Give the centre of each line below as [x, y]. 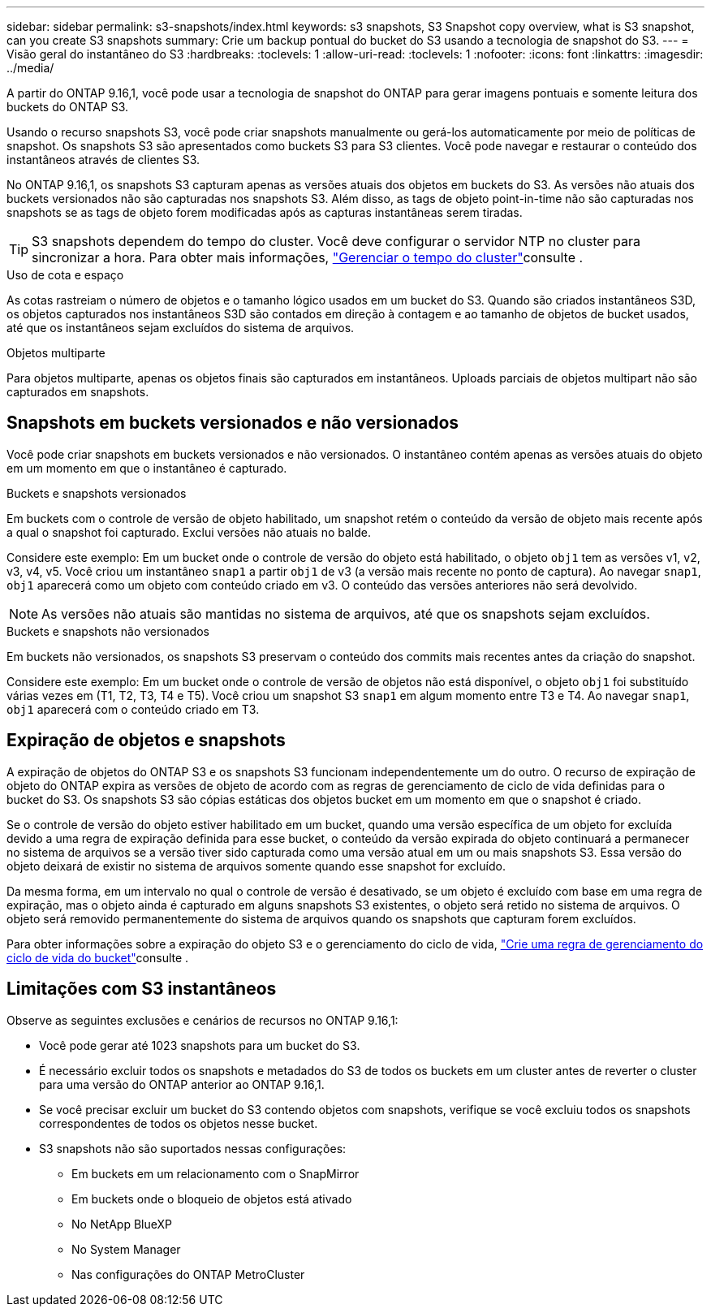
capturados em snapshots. [78, 392]
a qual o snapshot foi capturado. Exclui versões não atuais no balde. [189, 532]
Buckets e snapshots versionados [97, 493]
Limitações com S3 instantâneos [142, 989]
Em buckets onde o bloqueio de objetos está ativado [212, 1199]
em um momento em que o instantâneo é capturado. [147, 468]
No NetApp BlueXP [122, 1224]
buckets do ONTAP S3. [68, 107]
